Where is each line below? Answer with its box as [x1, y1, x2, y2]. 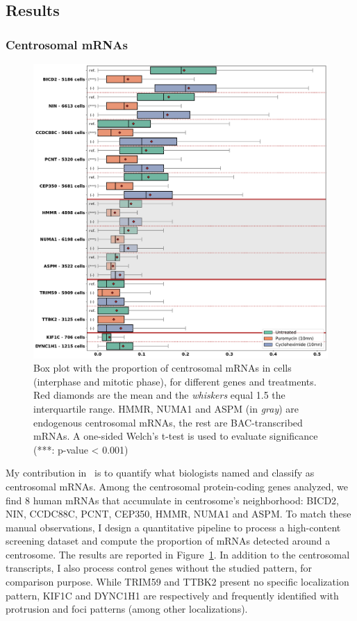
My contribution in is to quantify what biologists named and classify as [6, 465, 315, 480]
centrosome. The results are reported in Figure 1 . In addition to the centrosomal [6, 547, 350, 561]
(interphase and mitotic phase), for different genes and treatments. [33, 374, 317, 388]
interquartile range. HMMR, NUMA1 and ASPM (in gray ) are [33, 401, 299, 415]
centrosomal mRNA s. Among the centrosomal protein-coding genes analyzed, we [6, 479, 348, 493]
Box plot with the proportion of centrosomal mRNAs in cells [33, 361, 292, 375]
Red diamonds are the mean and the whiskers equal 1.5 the [33, 388, 285, 402]
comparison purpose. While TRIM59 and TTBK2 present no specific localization [6, 574, 349, 589]
